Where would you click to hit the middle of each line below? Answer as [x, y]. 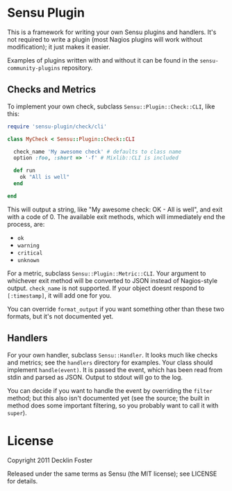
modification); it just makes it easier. [59, 47]
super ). [17, 412]
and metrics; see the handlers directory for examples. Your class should [110, 362]
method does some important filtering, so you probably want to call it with [113, 405]
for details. [23, 481]
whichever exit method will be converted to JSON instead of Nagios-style [112, 280]
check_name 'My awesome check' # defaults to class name [98, 152]
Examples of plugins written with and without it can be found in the [103, 60]
